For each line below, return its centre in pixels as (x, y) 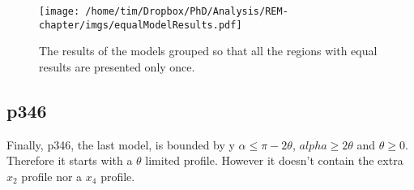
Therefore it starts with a (70, 160)
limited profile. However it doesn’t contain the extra (274, 160)
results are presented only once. (117, 66)
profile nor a (52, 176)
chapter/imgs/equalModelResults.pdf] (141, 25)
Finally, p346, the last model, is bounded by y (121, 144)
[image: (60, 11)
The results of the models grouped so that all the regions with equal (208, 51)
